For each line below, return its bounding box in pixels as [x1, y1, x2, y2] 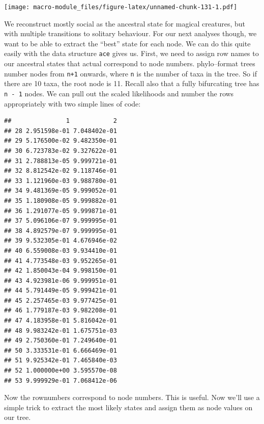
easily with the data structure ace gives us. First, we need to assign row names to [4, 48, 259, 59]
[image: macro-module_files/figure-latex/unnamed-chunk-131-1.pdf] [4, 4, 238, 11]
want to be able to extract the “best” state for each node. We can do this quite [4, 38, 251, 48]
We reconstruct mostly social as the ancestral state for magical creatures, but [4, 18, 245, 29]
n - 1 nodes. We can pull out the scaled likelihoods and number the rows [4, 88, 234, 98]
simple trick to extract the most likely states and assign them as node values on [4, 402, 253, 412]
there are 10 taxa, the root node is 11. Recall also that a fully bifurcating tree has [4, 78, 259, 89]
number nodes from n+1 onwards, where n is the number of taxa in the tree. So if [4, 68, 257, 78]
